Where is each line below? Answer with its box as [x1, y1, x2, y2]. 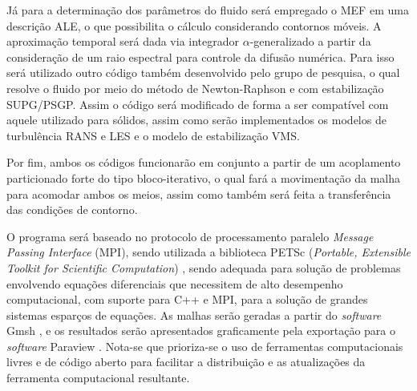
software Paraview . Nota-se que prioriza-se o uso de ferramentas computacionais [6, 337, 403, 354]
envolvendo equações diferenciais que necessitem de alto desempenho [6, 275, 343, 292]
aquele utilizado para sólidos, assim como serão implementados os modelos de [6, 111, 387, 128]
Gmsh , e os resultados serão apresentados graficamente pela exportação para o [6, 322, 395, 339]
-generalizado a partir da [249, 33, 371, 50]
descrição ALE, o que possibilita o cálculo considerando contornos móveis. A [6, 17, 382, 34]
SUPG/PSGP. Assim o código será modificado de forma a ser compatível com [6, 95, 389, 112]
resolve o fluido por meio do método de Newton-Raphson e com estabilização [6, 79, 384, 96]
